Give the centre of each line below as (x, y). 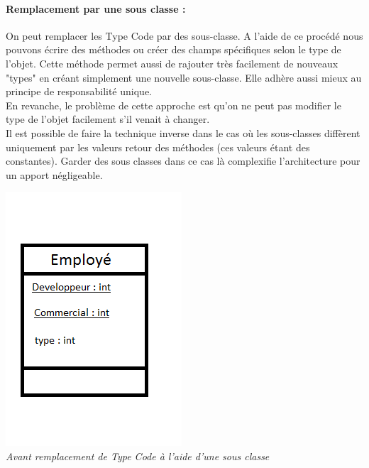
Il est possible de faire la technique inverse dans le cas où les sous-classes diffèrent (183, 132)
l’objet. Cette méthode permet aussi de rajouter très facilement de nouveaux (172, 63)
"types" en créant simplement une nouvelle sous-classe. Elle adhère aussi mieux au (184, 77)
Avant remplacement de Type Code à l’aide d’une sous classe (138, 456)
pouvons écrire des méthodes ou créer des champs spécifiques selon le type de (174, 49)
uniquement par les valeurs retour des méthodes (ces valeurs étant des (158, 147)
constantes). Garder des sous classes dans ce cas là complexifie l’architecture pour (183, 161)
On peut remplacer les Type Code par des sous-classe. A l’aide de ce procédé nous (184, 35)
